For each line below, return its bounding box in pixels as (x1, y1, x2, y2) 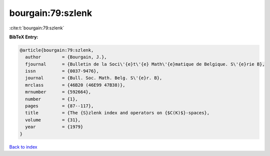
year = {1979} (25, 124, 83, 130)
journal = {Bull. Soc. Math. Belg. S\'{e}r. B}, (25, 75, 162, 81)
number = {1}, (25, 96, 78, 102)
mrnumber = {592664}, (25, 89, 91, 95)
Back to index (9, 144, 37, 150)
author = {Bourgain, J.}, (25, 54, 107, 60)
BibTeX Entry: (9, 34, 38, 40)
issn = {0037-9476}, (25, 68, 99, 74)
